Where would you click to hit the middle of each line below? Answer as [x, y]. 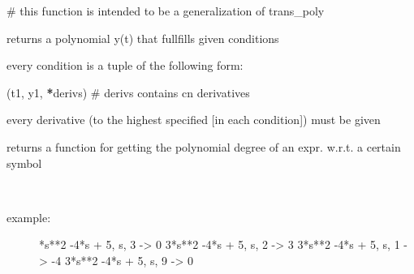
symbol [24, 163]
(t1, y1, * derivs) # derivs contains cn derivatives [128, 92]
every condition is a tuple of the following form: [125, 65]
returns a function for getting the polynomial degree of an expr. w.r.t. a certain [204, 146]
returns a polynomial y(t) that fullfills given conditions [143, 38]
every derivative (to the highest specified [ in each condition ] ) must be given [194, 120]
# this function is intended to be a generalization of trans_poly [166, 11]
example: [29, 217]
